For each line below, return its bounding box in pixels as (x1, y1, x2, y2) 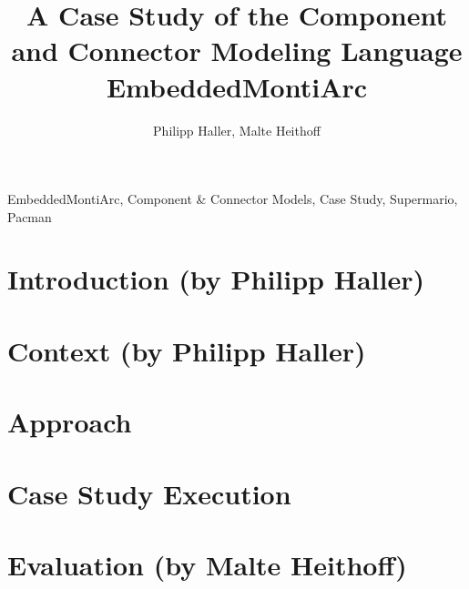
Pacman (7, 207, 52, 226)
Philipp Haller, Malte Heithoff (153, 120, 321, 139)
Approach (7, 403, 132, 441)
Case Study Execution (7, 474, 291, 512)
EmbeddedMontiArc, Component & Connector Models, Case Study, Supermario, (7, 189, 458, 208)
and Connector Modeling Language (11, 32, 463, 69)
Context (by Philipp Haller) (7, 331, 366, 369)
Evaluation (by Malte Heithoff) (7, 545, 407, 583)
